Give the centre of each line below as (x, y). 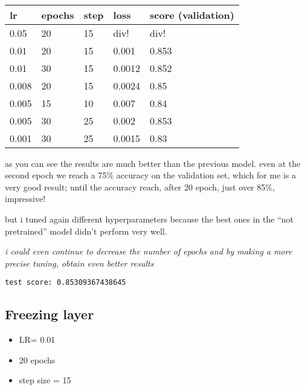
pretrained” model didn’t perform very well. (86, 231)
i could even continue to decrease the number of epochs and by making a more (149, 251)
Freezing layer (50, 314)
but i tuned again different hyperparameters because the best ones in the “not (149, 219)
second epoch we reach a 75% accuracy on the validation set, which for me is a (151, 175)
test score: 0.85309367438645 (66, 283)
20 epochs (37, 359)
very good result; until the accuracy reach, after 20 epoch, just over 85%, (140, 187)
